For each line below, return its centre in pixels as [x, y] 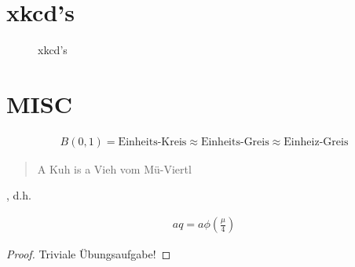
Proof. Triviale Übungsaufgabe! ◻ [89, 254]
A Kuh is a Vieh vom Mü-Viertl [114, 168]
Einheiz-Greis [316, 142]
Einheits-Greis [235, 142]
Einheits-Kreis [152, 142]
